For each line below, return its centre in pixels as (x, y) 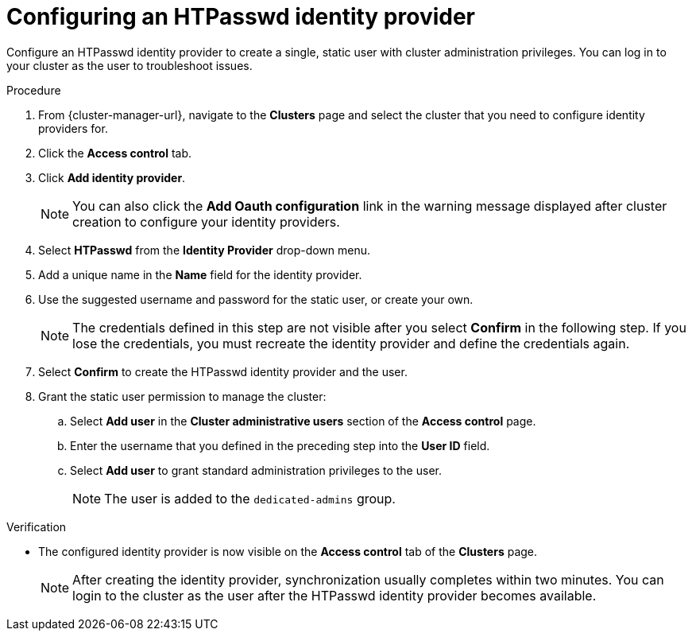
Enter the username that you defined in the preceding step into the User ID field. (280, 445)
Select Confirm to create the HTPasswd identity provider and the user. (223, 371)
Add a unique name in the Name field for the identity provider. (200, 274)
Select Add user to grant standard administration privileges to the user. (256, 470)
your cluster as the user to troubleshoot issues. (130, 65)
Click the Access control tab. (115, 153)
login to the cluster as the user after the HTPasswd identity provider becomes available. (334, 595)
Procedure (34, 90)
